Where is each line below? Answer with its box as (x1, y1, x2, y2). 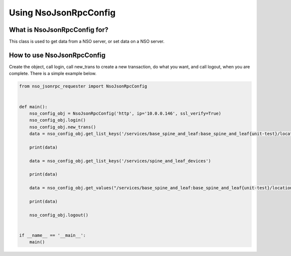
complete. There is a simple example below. (9, 71, 97, 76)
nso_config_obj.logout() (29, 212, 89, 218)
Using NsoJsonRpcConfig (9, 7, 116, 18)
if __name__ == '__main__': (19, 232, 86, 238)
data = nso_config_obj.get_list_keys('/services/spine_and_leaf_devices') (29, 158, 211, 164)
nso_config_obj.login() (29, 118, 86, 123)
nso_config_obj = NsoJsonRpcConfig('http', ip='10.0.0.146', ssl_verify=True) (29, 110, 222, 116)
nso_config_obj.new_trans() (29, 124, 97, 130)
